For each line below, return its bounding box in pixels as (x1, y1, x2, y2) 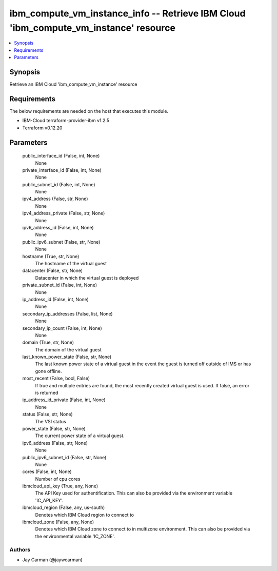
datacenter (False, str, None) (22, 267, 83, 274)
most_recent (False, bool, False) (22, 375, 90, 382)
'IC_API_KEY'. (35, 497, 64, 503)
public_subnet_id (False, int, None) (22, 181, 95, 187)
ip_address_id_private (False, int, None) (22, 397, 106, 403)
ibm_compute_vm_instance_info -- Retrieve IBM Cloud (9, 8, 246, 19)
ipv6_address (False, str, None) (22, 440, 88, 446)
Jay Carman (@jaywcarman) (22, 557, 83, 563)
